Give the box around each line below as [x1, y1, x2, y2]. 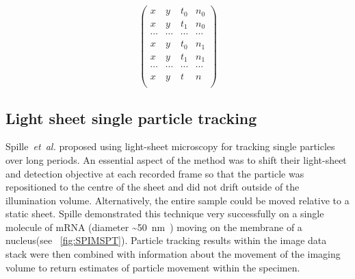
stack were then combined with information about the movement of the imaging [5, 247, 341, 261]
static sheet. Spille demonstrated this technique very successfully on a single [5, 206, 324, 221]
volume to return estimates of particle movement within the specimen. [5, 260, 300, 274]
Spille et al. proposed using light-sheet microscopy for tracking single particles [5, 139, 335, 154]
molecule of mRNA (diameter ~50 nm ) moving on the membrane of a [5, 219, 302, 234]
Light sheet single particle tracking [5, 107, 257, 128]
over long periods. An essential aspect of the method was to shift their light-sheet [5, 152, 347, 167]
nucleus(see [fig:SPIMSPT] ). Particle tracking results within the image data [5, 233, 327, 247]
